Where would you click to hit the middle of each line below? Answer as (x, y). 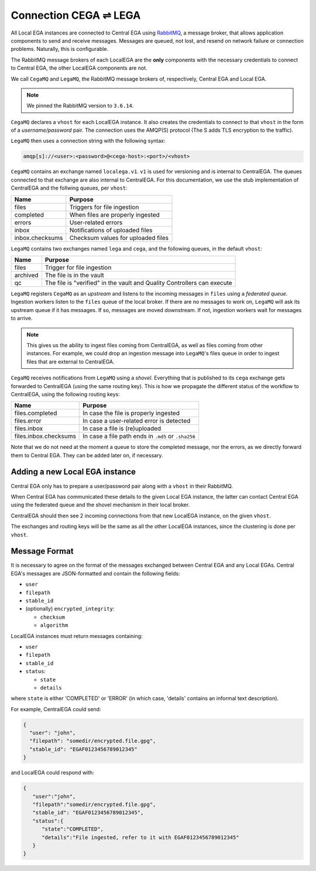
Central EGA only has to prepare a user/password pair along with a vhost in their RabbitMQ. (122, 486)
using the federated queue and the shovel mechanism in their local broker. (100, 505)
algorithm (54, 625)
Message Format (42, 551)
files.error (28, 421)
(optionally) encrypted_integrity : (70, 609)
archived (26, 275)
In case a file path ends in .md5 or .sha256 (139, 436)
